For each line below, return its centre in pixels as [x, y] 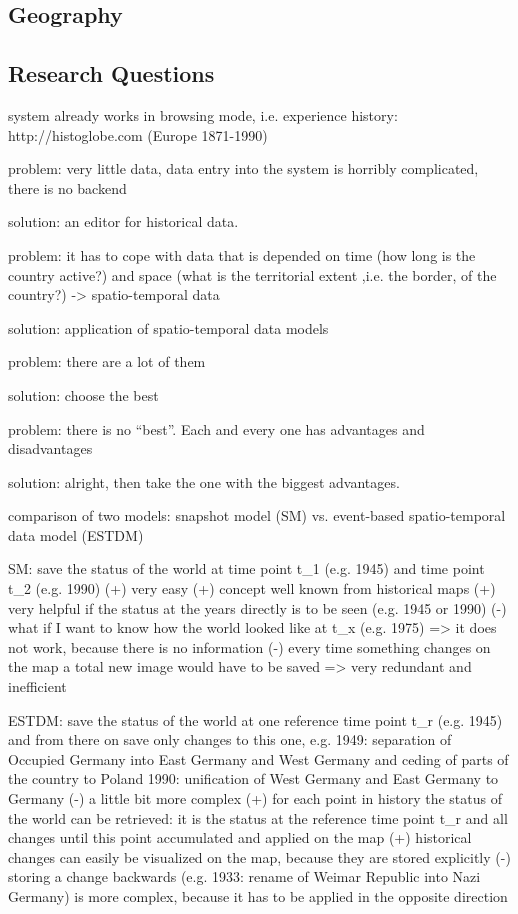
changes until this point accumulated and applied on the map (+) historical [240, 837]
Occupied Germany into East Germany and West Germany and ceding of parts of [258, 758]
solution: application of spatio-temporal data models [168, 327]
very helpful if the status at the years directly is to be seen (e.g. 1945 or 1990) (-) [257, 607]
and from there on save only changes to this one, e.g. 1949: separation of [230, 739]
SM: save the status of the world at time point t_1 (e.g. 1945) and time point [246, 568]
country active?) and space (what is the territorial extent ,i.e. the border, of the [252, 274]
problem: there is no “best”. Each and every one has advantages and [216, 428]
